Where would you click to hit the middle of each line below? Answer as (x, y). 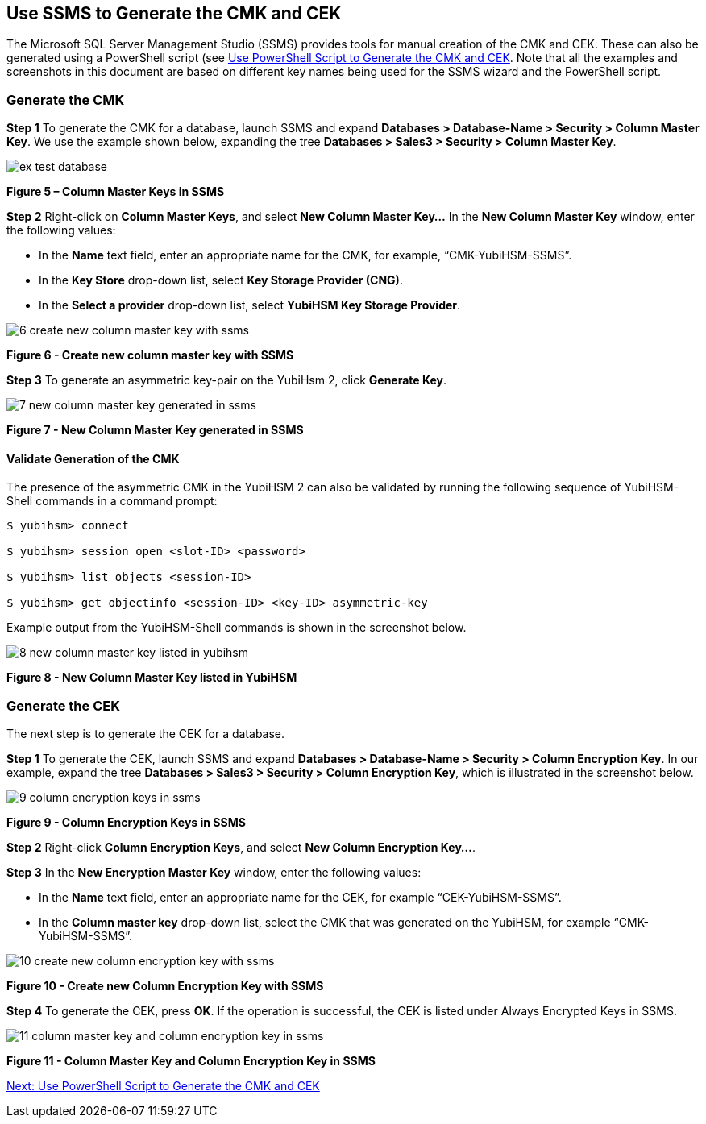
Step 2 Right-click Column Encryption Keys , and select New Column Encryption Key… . (241, 848)
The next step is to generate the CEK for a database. (146, 734)
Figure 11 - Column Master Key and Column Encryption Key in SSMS (191, 1061)
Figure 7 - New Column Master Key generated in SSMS (155, 430)
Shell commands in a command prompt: (112, 501)
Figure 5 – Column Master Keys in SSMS (116, 192)
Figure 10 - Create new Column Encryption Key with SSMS (165, 986)
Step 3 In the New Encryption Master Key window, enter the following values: (214, 873)
